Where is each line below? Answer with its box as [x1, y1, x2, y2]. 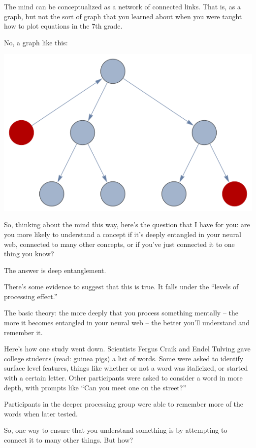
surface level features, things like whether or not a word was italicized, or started [4, 363, 248, 373]
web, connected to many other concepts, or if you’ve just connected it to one [4, 239, 235, 249]
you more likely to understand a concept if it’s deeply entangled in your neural [4, 229, 241, 239]
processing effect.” [4, 291, 58, 301]
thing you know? [4, 248, 54, 259]
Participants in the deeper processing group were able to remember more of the [4, 399, 244, 409]
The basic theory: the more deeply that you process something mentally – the [4, 308, 238, 318]
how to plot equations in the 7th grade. [4, 21, 123, 31]
